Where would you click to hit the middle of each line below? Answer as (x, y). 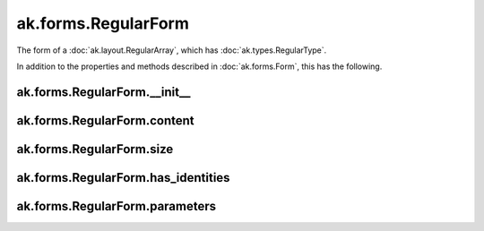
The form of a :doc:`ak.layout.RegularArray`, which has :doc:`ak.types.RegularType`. (172, 50)
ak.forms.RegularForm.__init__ (104, 92)
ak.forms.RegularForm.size (95, 149)
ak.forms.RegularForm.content (105, 120)
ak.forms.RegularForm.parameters (117, 206)
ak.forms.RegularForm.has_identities (123, 178)
